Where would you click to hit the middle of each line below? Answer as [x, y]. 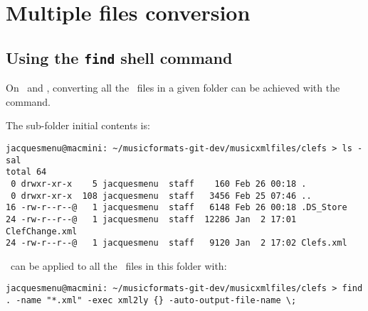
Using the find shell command [119, 57]
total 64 [26, 172]
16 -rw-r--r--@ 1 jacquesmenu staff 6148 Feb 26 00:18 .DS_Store [177, 208]
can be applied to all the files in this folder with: [119, 265]
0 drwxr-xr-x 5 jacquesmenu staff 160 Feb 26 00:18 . [159, 184]
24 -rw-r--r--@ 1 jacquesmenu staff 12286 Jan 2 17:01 [151, 219]
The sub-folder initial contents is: [78, 125]
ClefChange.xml [42, 231]
